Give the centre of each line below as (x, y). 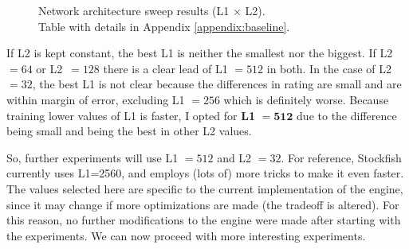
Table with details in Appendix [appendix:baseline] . (164, 26)
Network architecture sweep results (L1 (134, 10)
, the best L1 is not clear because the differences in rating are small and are (217, 84)
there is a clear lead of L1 (165, 68)
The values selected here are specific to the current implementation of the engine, (205, 188)
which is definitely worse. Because (306, 99)
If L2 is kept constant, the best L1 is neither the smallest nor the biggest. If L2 (200, 53)
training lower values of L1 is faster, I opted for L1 (131, 115)
